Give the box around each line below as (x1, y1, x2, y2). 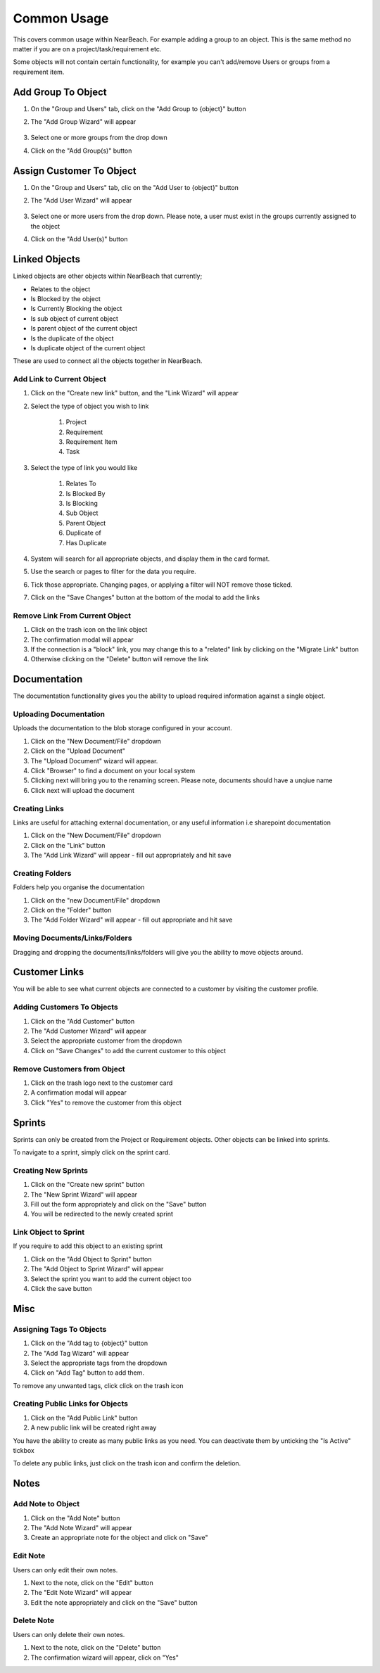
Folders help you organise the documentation (13, 883, 145, 891)
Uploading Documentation (13, 709, 106, 719)
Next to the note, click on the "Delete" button (30, 1643, 161, 1652)
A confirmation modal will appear (30, 1088, 127, 1097)
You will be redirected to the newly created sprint (30, 1210, 174, 1219)
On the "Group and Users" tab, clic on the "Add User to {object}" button (30, 183, 239, 191)
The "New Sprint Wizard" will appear (30, 1190, 137, 1199)
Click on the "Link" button (30, 841, 106, 849)
